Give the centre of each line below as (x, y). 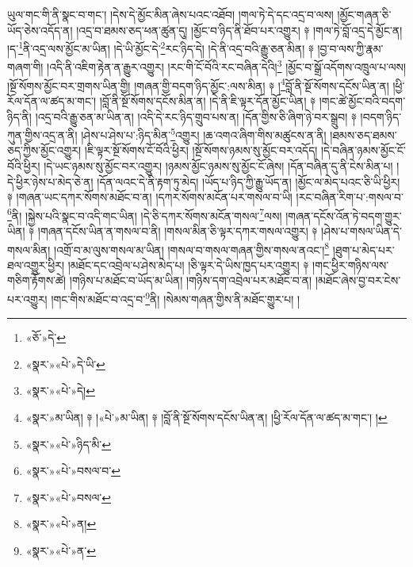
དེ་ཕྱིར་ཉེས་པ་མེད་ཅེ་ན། (50, 181)
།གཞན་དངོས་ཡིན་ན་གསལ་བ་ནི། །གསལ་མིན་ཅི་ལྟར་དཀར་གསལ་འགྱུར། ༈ (178, 231)
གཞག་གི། (25, 67)
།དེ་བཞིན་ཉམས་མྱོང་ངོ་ (363, 150)
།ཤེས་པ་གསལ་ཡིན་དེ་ (361, 231)
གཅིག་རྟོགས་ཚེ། (37, 280)
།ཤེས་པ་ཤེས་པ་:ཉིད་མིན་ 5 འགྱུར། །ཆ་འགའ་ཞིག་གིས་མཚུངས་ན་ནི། (204, 134)
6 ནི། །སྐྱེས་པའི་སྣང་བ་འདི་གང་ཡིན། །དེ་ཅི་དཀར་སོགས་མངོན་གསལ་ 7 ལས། (145, 214)
